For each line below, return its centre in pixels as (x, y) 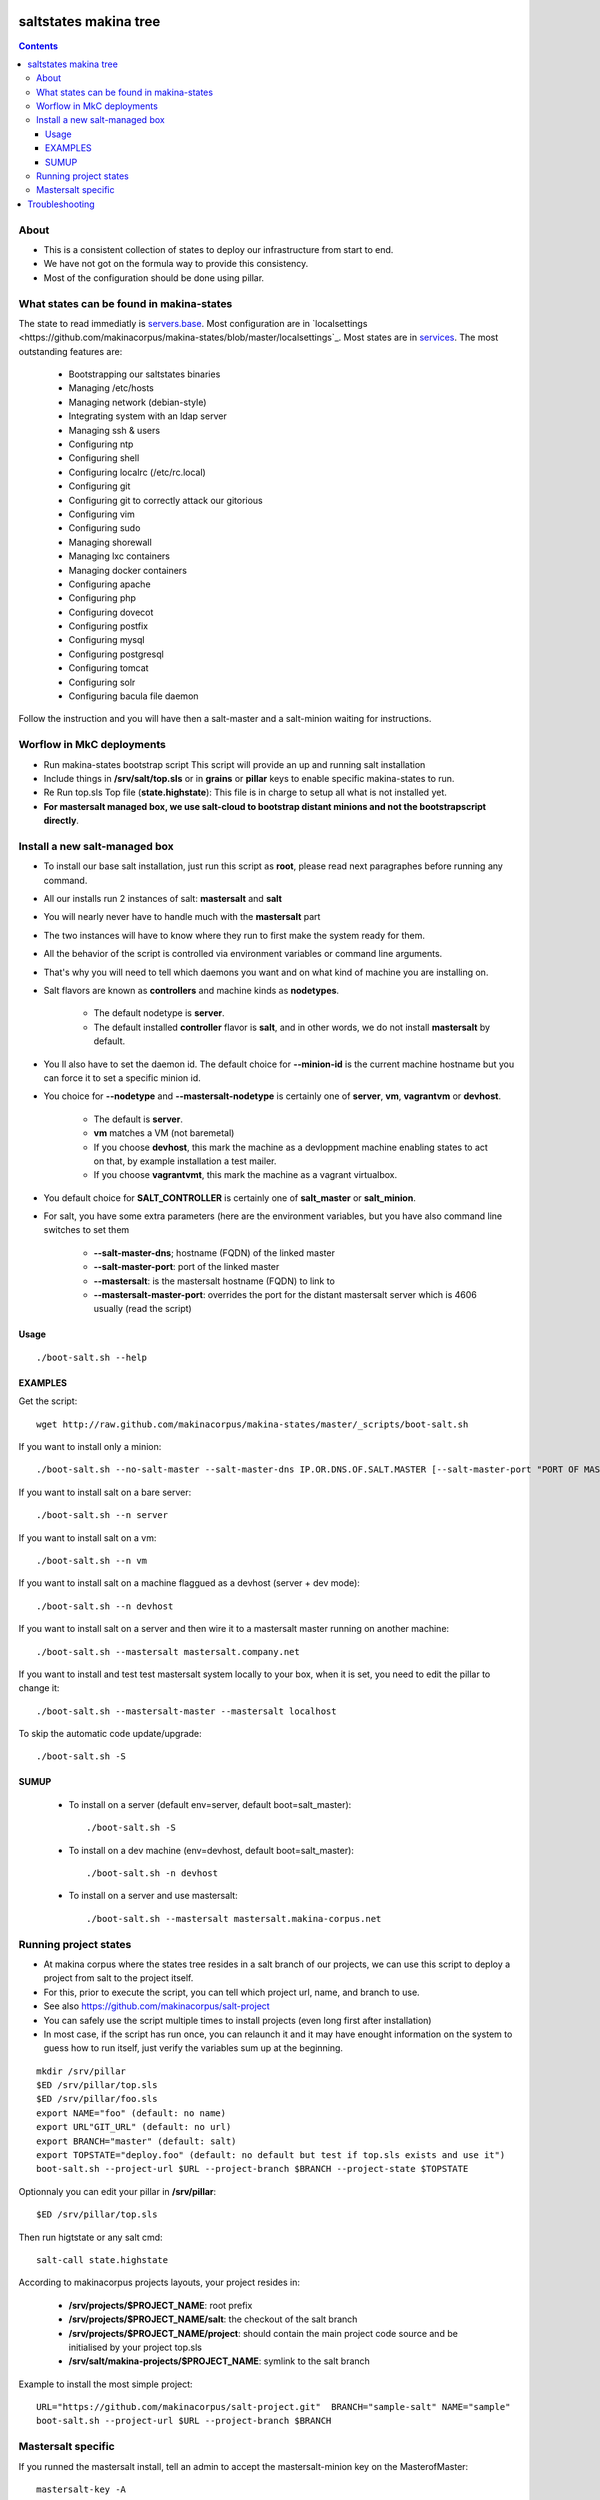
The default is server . (138, 1119)
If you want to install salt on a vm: (87, 1537)
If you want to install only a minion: (90, 1446)
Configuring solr (102, 682)
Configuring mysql (106, 640)
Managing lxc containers (119, 556)
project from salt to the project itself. (118, 1978)
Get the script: (48, 1401)
